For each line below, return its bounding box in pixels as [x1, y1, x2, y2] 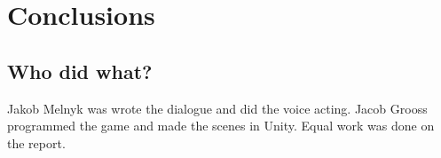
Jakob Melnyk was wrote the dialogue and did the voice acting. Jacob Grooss [7, 99, 428, 117]
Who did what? [7, 57, 153, 84]
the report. [7, 133, 66, 152]
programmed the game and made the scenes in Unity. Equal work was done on [7, 116, 435, 135]
